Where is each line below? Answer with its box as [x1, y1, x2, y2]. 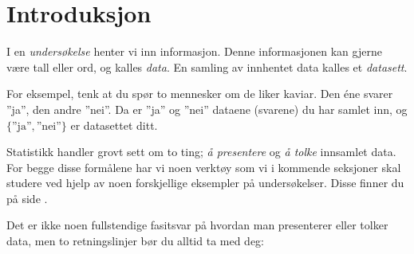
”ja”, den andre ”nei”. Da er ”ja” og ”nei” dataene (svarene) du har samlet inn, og [6, 100, 408, 117]
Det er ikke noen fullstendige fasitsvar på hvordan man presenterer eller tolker [6, 217, 388, 233]
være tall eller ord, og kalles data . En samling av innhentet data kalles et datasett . [6, 58, 408, 75]
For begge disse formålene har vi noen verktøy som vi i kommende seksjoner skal [6, 158, 401, 175]
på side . [6, 190, 48, 206]
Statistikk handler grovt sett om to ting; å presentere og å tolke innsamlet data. [6, 143, 396, 160]
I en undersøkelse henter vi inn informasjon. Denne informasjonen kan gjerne [6, 43, 382, 60]
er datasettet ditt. [70, 116, 158, 133]
